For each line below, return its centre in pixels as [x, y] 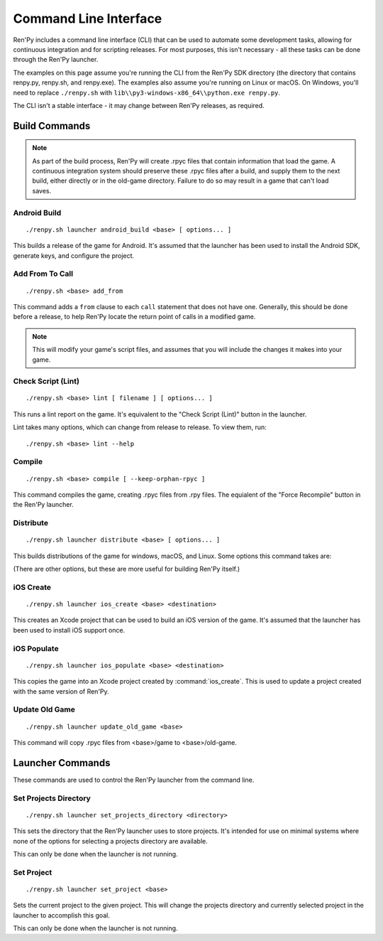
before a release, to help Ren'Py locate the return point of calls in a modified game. [134, 317]
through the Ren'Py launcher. [56, 60]
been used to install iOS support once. [69, 630]
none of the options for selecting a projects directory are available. [111, 841]
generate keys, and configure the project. [74, 255]
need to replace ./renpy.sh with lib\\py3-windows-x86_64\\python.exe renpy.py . [146, 92]
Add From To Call [43, 274]
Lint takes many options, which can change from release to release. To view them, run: [140, 427]
